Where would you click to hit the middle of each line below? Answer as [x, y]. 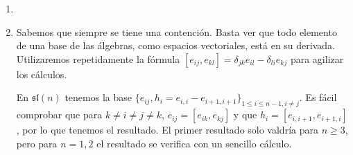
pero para [37, 143]
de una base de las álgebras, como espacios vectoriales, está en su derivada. [175, 45]
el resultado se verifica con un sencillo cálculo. [194, 143]
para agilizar [317, 58]
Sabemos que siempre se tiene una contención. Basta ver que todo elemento [176, 31]
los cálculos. [42, 74]
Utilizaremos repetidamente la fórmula [98, 58]
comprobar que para [59, 115]
